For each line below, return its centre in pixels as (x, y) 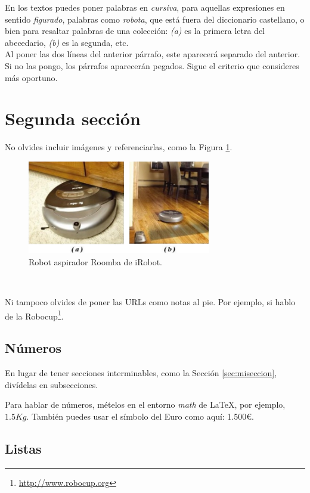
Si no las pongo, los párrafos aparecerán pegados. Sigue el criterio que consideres (152, 65)
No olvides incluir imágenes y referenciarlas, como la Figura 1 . (119, 147)
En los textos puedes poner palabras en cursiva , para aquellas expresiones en (145, 7)
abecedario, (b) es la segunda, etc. (67, 42)
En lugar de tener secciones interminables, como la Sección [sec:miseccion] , (141, 373)
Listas (23, 449)
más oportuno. (31, 77)
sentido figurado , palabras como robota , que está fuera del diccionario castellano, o (155, 19)
